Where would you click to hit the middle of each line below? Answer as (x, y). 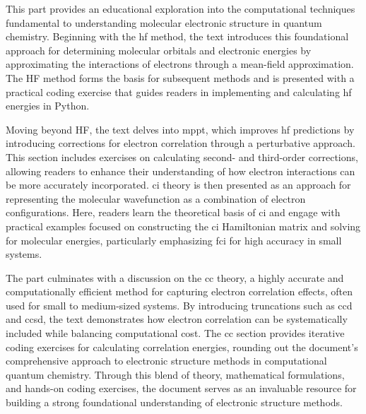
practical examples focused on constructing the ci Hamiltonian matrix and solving (183, 226)
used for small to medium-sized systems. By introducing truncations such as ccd (179, 305)
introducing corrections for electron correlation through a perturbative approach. (181, 143)
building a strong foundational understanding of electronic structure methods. (174, 402)
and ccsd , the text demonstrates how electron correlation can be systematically (177, 319)
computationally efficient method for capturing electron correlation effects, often (179, 291)
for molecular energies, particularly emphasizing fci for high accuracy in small (174, 240)
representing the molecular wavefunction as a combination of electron (156, 198)
